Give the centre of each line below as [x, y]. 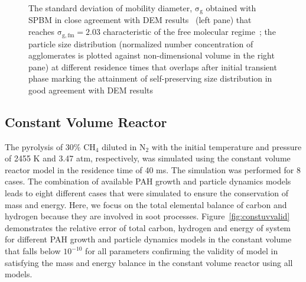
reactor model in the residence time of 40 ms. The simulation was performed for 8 [153, 169]
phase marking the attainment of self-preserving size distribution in [150, 78]
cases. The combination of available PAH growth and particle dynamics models [148, 181]
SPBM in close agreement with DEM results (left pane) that [140, 20]
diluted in [119, 146]
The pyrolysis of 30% [43, 146]
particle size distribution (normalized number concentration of [141, 43]
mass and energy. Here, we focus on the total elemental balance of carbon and [146, 204]
